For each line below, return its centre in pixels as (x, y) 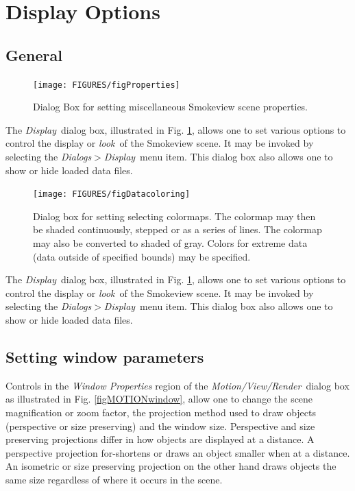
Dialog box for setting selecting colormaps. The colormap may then (174, 216)
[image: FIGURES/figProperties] (107, 85)
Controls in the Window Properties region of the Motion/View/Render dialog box (177, 385)
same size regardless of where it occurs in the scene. (114, 479)
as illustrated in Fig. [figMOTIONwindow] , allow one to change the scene (159, 399)
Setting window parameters (105, 357)
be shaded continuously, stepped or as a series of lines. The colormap (177, 229)
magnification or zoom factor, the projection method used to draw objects (161, 412)
